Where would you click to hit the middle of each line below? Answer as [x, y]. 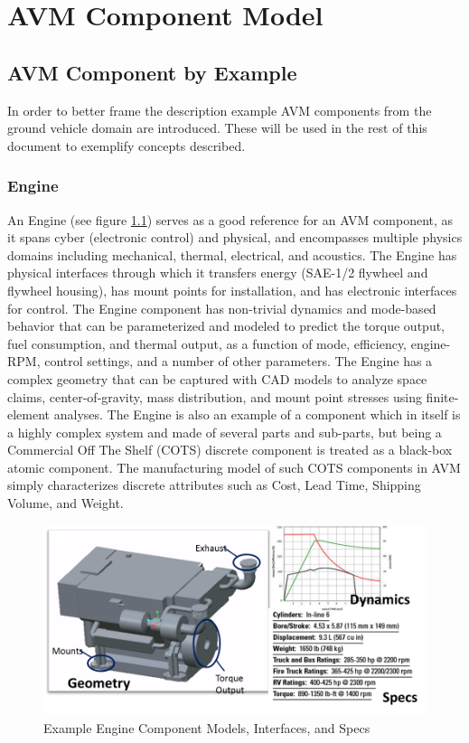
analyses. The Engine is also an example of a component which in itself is [257, 414]
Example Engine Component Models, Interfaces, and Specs [207, 727]
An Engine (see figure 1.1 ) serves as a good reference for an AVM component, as [230, 219]
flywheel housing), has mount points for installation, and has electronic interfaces [232, 290]
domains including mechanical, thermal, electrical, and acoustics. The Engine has [232, 254]
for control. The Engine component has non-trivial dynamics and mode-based [222, 308]
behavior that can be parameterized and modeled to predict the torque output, [226, 326]
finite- [442, 396]
